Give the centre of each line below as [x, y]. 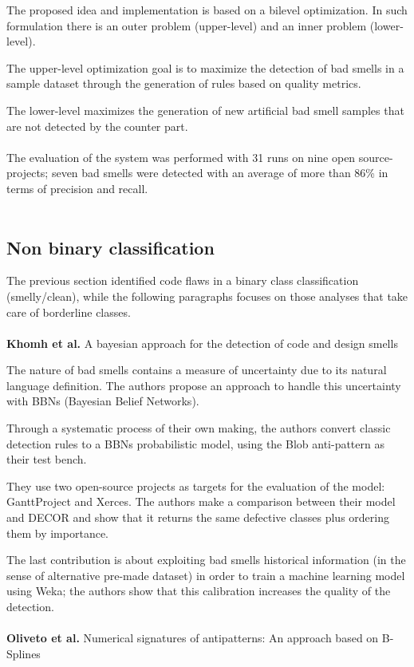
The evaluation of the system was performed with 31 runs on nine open [181, 157]
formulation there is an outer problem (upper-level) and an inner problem [187, 25]
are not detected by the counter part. [97, 126]
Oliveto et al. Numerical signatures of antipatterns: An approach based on [193, 638]
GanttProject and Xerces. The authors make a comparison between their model [201, 501]
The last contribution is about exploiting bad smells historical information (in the [206, 560]
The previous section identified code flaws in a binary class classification [183, 280]
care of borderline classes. [69, 312]
